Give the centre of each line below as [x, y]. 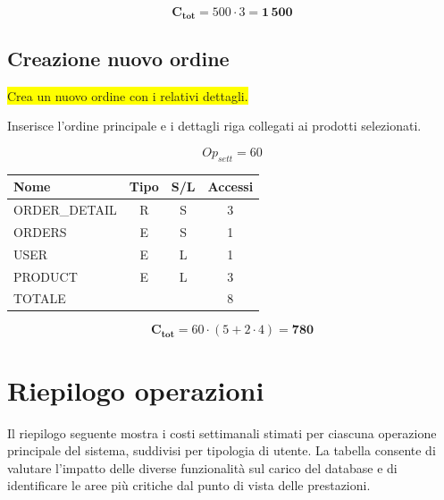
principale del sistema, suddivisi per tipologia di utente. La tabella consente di [222, 450]
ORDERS [40, 231]
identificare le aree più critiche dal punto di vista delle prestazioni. [189, 485]
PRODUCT [46, 276]
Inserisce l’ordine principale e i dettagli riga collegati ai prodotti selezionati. [214, 126]
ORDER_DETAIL [65, 209]
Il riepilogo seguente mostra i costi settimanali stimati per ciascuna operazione [222, 432]
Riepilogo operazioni [136, 390]
